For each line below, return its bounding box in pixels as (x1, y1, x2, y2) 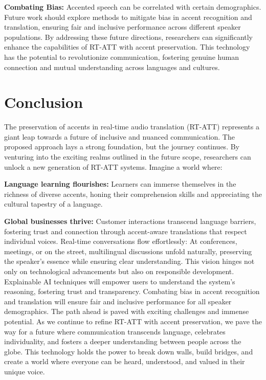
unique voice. (4, 366, 45, 376)
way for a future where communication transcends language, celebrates (4, 326, 226, 337)
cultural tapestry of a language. (4, 198, 103, 209)
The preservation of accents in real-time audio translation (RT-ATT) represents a (4, 121, 259, 132)
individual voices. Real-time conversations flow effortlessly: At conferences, (4, 236, 237, 247)
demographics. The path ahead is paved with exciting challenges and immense (4, 306, 249, 317)
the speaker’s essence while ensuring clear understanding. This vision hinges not (4, 256, 255, 266)
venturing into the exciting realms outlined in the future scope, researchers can (4, 151, 251, 162)
